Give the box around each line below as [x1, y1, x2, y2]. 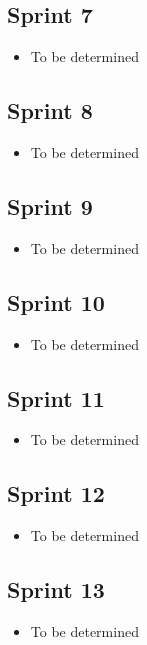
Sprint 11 [7, 382, 105, 413]
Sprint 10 [7, 286, 105, 317]
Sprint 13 [7, 574, 105, 605]
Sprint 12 [7, 478, 105, 509]
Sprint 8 [7, 95, 93, 126]
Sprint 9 [7, 190, 93, 221]
